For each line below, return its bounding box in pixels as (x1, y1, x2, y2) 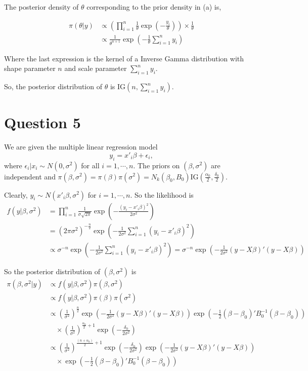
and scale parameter (64, 63, 127, 73)
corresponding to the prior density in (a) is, (86, 2, 222, 12)
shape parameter (4, 63, 56, 73)
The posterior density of (4, 2, 79, 12)
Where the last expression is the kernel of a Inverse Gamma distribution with (4, 53, 244, 63)
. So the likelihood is (130, 189, 194, 200)
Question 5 (4, 112, 81, 133)
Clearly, (4, 189, 28, 200)
